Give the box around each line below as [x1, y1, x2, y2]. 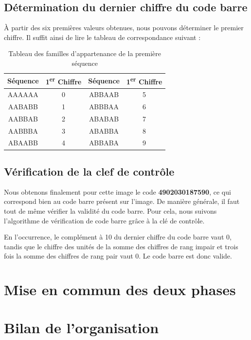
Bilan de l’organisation [4, 318, 159, 338]
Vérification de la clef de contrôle [4, 163, 175, 179]
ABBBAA [89, 101, 119, 111]
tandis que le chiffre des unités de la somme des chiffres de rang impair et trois [4, 241, 238, 251]
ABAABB [8, 138, 38, 148]
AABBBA [8, 125, 38, 136]
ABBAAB [89, 89, 119, 100]
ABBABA [89, 138, 119, 148]
